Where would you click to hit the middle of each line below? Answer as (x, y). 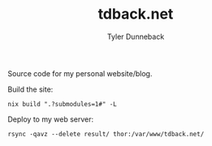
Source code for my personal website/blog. (80, 73)
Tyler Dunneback (136, 36)
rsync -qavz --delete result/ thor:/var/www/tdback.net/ (106, 134)
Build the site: (30, 89)
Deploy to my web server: (51, 119)
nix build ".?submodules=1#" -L (62, 104)
